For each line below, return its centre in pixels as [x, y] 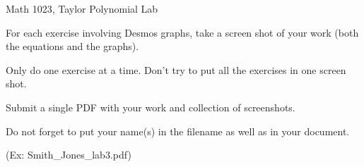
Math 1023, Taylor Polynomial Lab [82, 8]
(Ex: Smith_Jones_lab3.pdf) [69, 155]
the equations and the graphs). [72, 46]
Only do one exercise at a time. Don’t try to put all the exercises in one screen [176, 69]
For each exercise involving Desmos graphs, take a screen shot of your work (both [182, 32]
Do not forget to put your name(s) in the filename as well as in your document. [178, 131]
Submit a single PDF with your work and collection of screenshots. [151, 107]
